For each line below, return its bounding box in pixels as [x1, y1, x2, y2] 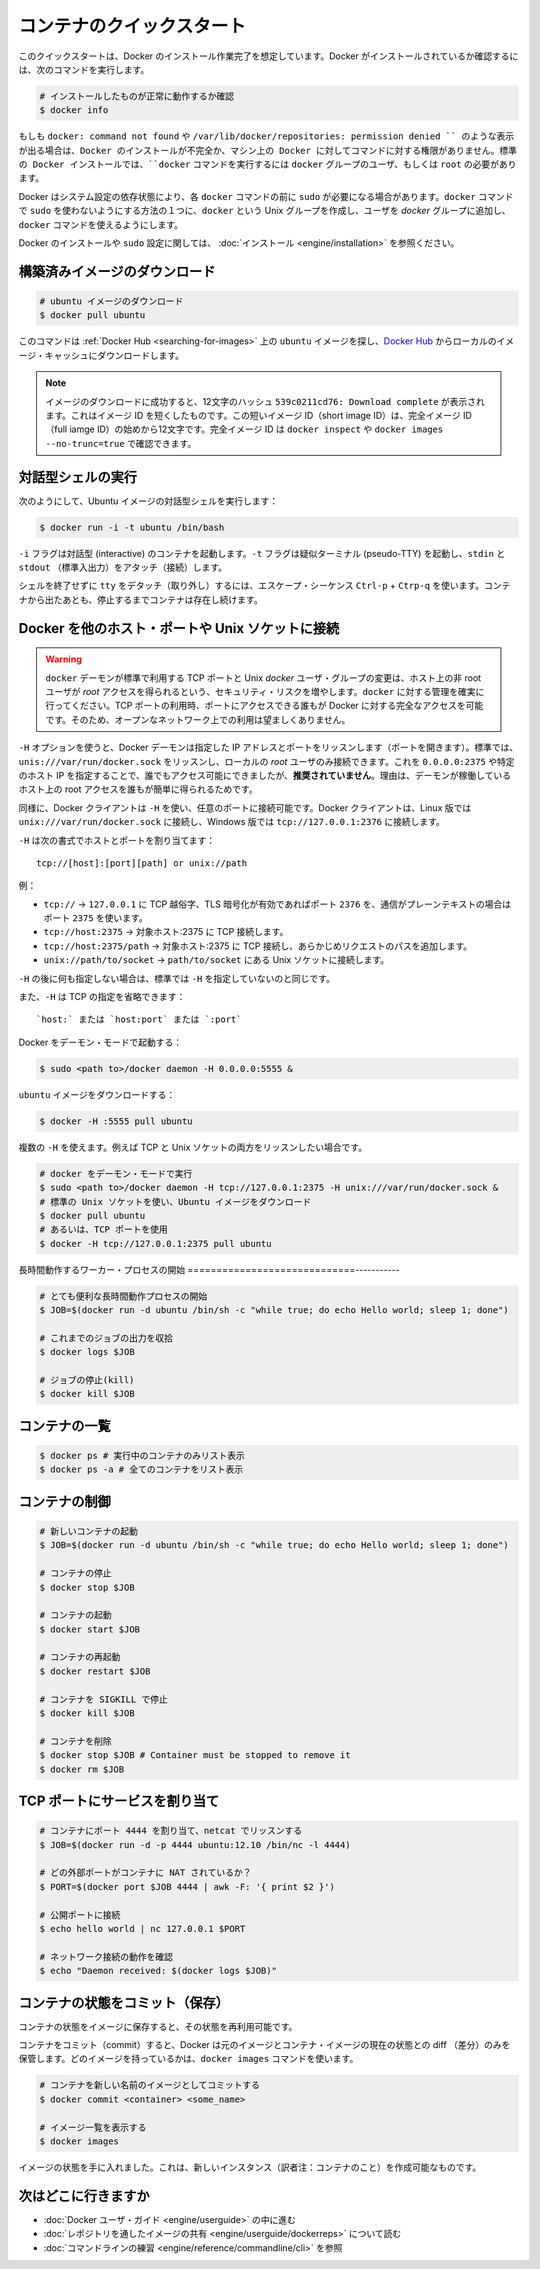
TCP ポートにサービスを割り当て [18, 1793, 220, 1809]
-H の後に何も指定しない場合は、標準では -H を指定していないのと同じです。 [18, 972, 335, 984]
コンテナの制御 [18, 1493, 111, 1510]
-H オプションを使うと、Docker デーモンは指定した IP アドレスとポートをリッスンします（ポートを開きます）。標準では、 [18, 741, 519, 754]
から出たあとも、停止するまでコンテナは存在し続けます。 [26, 593, 264, 605]
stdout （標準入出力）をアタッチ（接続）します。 [18, 561, 228, 574]
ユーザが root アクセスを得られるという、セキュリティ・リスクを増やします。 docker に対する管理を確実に [45, 685, 485, 697]
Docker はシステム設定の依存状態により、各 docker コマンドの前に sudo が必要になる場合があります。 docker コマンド [18, 190, 514, 202]
